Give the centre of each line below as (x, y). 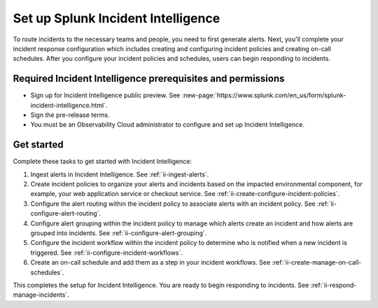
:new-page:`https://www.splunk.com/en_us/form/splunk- (264, 95)
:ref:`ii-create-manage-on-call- (317, 262)
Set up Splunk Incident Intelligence (117, 18)
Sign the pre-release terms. (70, 115)
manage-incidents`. (41, 295)
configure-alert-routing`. (66, 213)
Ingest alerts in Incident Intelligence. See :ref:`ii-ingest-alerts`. (120, 174)
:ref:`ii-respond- (334, 285)
